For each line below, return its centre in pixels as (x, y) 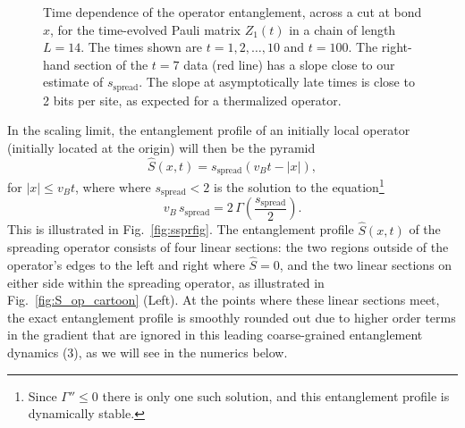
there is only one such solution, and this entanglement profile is (276, 395)
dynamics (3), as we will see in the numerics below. (148, 352)
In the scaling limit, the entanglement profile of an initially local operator (209, 130)
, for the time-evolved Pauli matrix (146, 29)
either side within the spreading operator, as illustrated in (166, 282)
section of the (111, 64)
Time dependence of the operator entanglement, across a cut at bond (232, 12)
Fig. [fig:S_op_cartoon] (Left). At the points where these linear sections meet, (224, 300)
